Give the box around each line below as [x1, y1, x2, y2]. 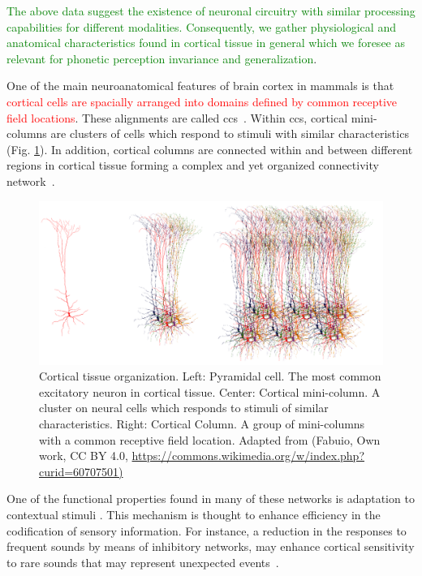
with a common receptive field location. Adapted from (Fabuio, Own [39, 431, 381, 448]
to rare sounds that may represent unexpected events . [6, 553, 279, 570]
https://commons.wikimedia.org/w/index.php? [131, 447, 365, 464]
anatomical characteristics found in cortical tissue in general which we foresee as [6, 34, 405, 51]
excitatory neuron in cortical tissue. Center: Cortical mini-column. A [39, 383, 381, 400]
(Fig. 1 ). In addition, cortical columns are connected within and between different [6, 140, 413, 157]
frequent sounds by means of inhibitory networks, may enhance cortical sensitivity [6, 538, 415, 555]
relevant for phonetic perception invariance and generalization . [6, 49, 317, 67]
